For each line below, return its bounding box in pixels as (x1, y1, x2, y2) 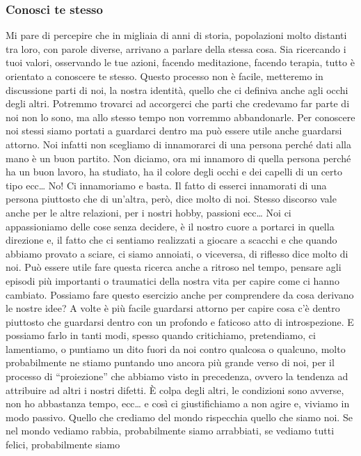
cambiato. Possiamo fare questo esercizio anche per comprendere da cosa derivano (6, 287, 354, 301)
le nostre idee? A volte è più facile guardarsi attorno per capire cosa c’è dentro (6, 301, 340, 315)
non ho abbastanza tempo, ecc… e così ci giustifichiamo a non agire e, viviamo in (6, 396, 350, 411)
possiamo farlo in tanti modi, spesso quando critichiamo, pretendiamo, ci (6, 328, 316, 343)
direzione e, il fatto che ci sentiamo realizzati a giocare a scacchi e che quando (6, 233, 337, 247)
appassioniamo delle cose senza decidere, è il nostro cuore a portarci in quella (6, 219, 335, 233)
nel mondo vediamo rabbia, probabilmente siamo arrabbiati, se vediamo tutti (6, 423, 335, 438)
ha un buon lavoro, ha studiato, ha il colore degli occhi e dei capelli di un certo (6, 164, 342, 179)
